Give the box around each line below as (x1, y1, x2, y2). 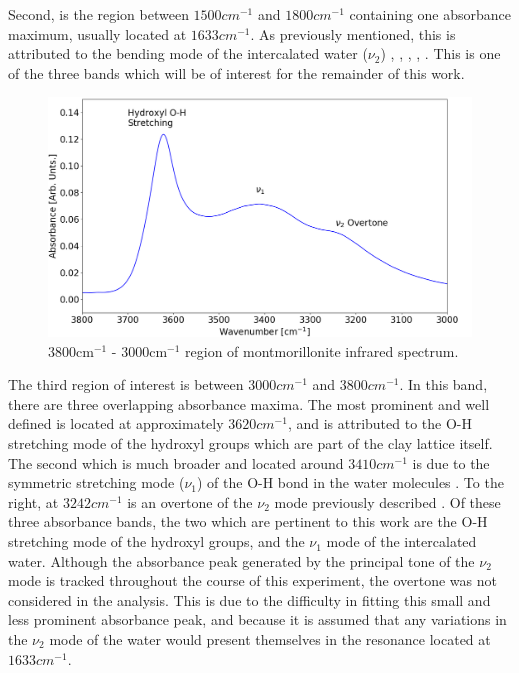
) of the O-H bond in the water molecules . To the (196, 472, 504, 493)
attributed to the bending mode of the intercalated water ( (8, 43, 368, 64)
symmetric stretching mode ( (8, 472, 185, 493)
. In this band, (399, 374, 488, 395)
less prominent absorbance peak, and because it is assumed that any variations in (8, 609, 507, 630)
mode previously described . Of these (274, 491, 501, 512)
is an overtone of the (127, 491, 253, 512)
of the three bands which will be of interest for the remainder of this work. (8, 62, 465, 83)
